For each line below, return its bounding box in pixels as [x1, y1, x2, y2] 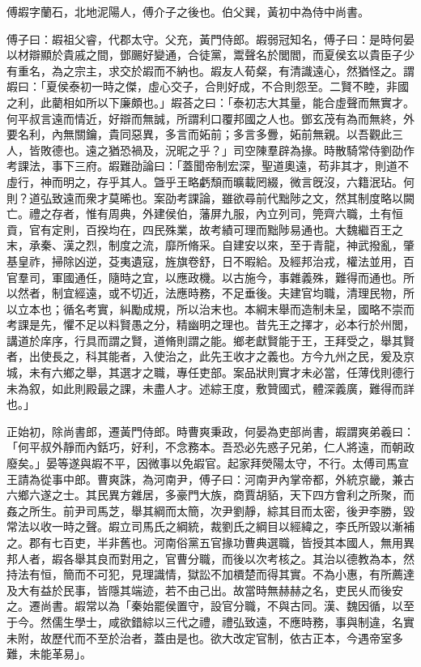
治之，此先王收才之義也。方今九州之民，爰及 [164, 348, 403, 365]
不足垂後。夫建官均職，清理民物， [221, 284, 403, 301]
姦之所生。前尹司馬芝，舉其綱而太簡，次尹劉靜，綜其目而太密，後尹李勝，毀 [6, 502, 415, 519]
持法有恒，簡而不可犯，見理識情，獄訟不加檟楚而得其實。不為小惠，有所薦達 [6, 566, 415, 583]
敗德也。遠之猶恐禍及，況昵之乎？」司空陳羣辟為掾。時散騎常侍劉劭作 [40, 141, 415, 158]
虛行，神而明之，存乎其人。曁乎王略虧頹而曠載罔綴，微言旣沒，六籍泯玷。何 [6, 173, 415, 190]
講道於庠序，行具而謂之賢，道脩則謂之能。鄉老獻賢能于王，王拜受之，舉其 [6, 331, 403, 348]
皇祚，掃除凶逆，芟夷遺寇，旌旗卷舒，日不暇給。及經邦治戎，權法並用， [17, 252, 403, 269]
